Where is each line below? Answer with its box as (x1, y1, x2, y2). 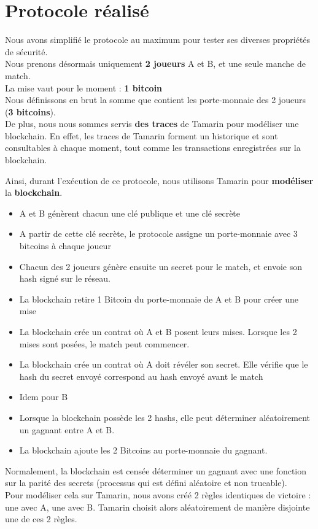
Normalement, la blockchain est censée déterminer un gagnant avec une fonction (5, 464, 307, 477)
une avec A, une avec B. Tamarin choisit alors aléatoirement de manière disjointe (5, 500, 310, 513)
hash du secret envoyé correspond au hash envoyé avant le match (19, 369, 263, 382)
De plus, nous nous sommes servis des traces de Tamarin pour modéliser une (5, 117, 299, 130)
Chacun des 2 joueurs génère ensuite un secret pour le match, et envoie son (19, 260, 302, 272)
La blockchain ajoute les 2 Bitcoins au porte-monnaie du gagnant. (19, 444, 268, 457)
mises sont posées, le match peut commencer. (19, 337, 190, 350)
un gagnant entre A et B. (19, 423, 115, 436)
